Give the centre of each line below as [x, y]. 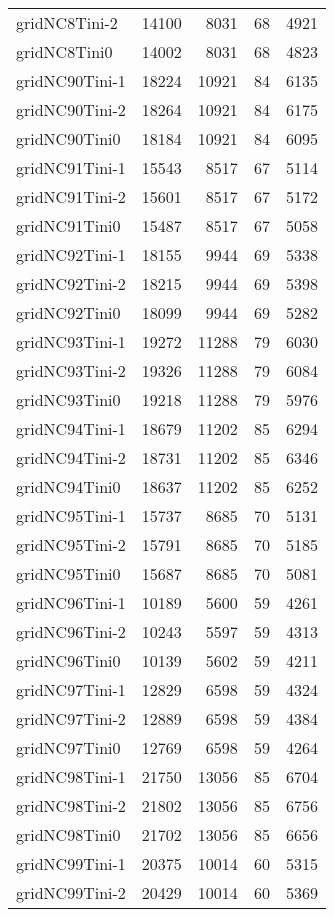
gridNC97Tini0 [68, 747]
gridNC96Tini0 [68, 660]
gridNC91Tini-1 [71, 167]
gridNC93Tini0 [68, 399]
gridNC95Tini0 [68, 573]
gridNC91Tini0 [68, 225]
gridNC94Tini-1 [71, 428]
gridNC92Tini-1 [71, 254]
